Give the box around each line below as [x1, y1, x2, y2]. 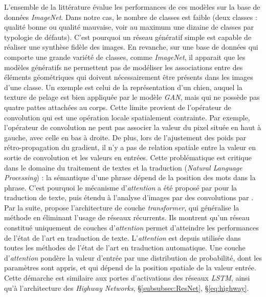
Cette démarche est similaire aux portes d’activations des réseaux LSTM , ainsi [4, 272, 250, 283]
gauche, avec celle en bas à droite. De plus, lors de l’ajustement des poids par [4, 132, 247, 142]
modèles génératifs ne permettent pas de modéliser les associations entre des [4, 61, 243, 72]
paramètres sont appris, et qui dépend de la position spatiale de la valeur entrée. [4, 262, 256, 273]
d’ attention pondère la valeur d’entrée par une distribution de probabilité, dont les [4, 252, 262, 263]
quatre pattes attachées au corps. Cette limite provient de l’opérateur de [4, 101, 231, 112]
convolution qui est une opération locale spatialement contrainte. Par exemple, [4, 112, 250, 122]
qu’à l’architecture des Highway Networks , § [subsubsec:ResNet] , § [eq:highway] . [4, 282, 249, 293]
